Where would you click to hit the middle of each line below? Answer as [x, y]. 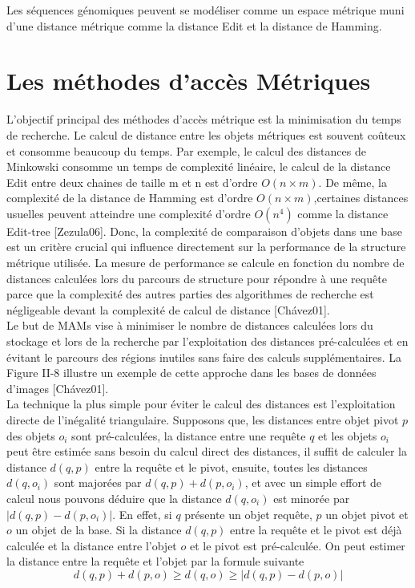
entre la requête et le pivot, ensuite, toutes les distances [231, 466]
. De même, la [353, 182]
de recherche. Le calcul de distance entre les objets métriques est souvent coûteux [206, 134]
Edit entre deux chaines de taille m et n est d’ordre [132, 182]
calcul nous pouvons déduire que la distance [114, 498]
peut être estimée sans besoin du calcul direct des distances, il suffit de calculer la [207, 451]
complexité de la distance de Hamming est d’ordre [130, 198]
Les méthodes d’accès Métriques [189, 81]
